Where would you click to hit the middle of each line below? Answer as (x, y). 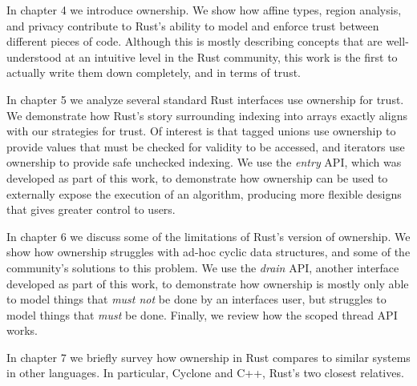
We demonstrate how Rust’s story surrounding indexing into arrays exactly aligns (207, 115)
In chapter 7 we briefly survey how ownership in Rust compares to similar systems (208, 357)
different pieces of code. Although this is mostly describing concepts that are (194, 41)
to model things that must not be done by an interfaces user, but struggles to (196, 299)
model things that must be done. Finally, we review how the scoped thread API (202, 314)
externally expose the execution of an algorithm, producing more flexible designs (204, 193)
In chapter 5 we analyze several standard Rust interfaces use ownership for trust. (205, 99)
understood (34, 56)
